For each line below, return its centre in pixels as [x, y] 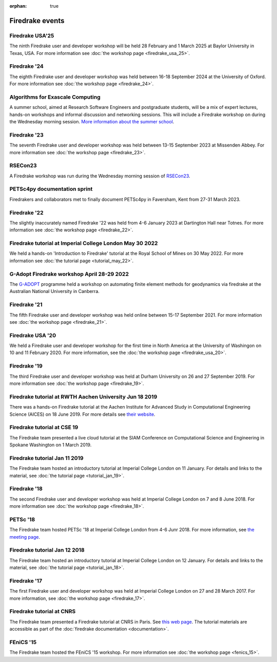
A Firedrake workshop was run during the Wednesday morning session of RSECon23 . [100, 176]
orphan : [18, 6]
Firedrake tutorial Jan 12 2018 [47, 550]
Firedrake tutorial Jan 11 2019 [47, 458]
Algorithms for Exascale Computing [55, 97]
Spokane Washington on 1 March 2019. [51, 445]
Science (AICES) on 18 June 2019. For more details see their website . [83, 414]
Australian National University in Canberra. [55, 291]
